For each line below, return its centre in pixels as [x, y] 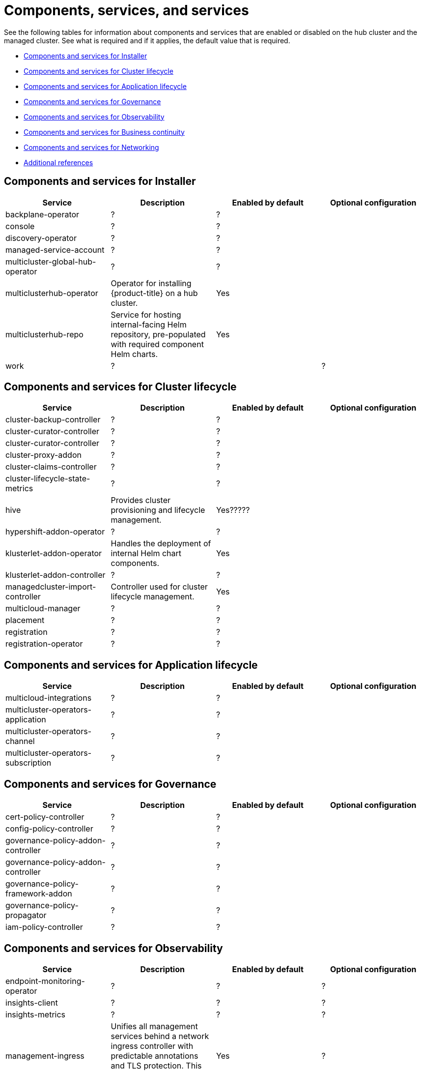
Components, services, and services [126, 10]
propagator [26, 915]
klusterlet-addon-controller [56, 575]
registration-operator [44, 644]
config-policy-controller [49, 829]
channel [20, 741]
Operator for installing [151, 283]
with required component [157, 344]
